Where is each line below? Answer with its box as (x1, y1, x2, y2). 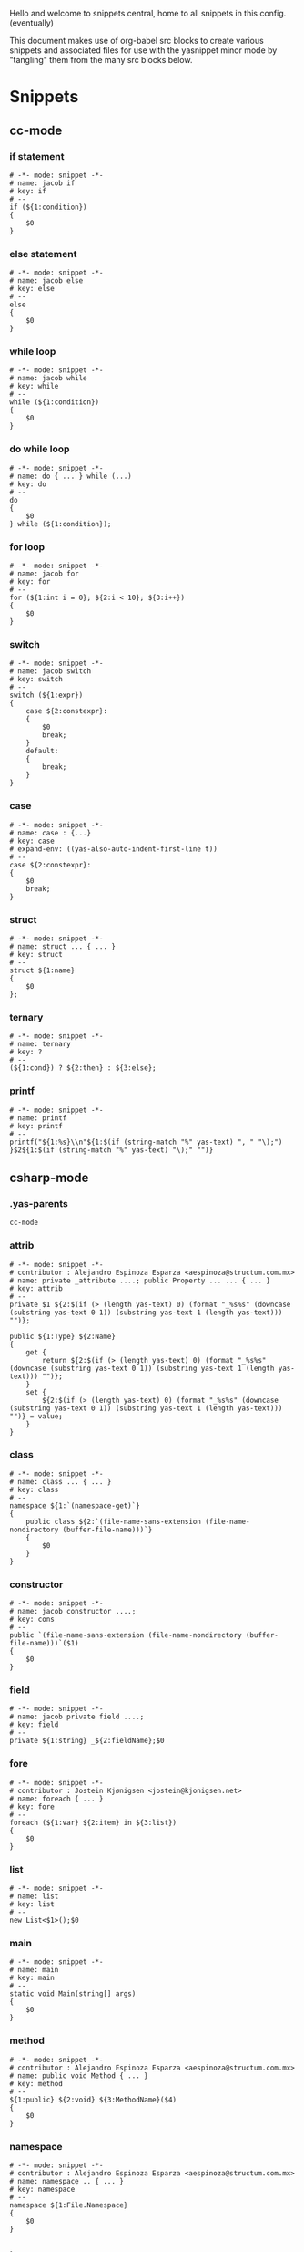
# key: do (9, 479, 47, 489)
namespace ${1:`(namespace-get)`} (9, 1500, 141, 1510)
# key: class (9, 1485, 59, 1494)
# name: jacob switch (9, 667, 92, 676)
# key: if (9, 186, 47, 195)
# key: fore (9, 1801, 55, 1811)
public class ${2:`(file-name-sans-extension (25, 1517, 202, 1526)
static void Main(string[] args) (9, 1989, 137, 1998)
